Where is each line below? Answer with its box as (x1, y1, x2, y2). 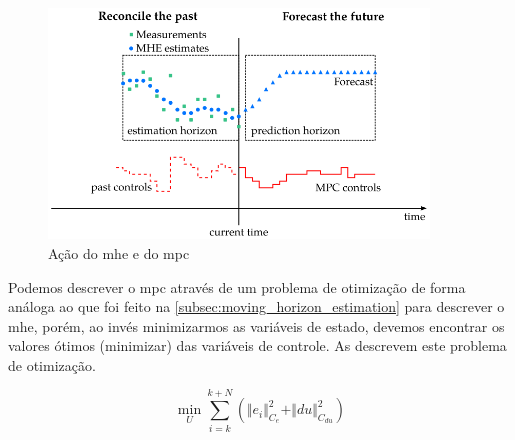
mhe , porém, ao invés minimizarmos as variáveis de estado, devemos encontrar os (8, 315, 505, 336)
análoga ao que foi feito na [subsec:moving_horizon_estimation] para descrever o (8, 296, 505, 317)
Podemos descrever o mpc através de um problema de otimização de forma (8, 276, 466, 297)
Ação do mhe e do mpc (48, 242, 190, 263)
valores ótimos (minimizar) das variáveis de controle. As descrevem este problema (8, 335, 507, 356)
